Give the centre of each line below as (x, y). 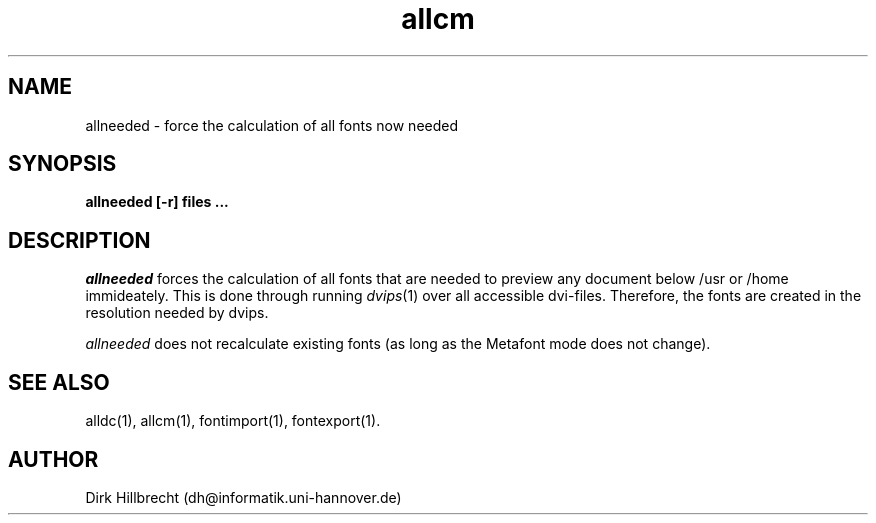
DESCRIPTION (79, 240)
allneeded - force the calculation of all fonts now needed (272, 125)
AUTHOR (53, 459)
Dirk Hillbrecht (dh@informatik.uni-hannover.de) (243, 497)
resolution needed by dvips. (177, 313)
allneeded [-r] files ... (157, 202)
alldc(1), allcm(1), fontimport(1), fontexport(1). (233, 421)
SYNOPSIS (62, 164)
